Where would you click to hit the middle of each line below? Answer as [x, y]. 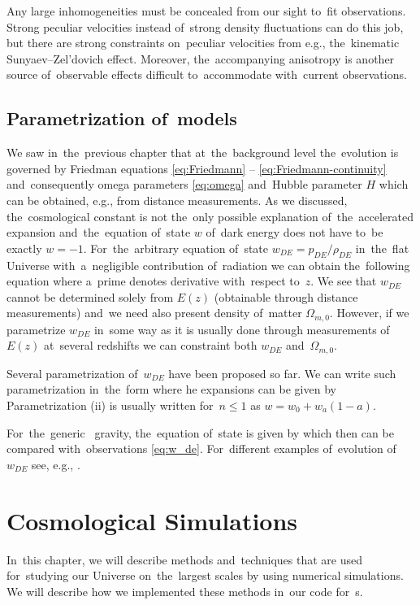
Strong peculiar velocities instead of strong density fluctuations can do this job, [205, 26]
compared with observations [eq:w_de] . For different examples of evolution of [201, 448]
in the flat [382, 248]
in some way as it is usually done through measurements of [242, 329]
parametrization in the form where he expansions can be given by [171, 389]
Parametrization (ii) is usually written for [110, 405]
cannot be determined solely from [90, 296]
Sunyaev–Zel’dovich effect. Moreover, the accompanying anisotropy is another [201, 58]
